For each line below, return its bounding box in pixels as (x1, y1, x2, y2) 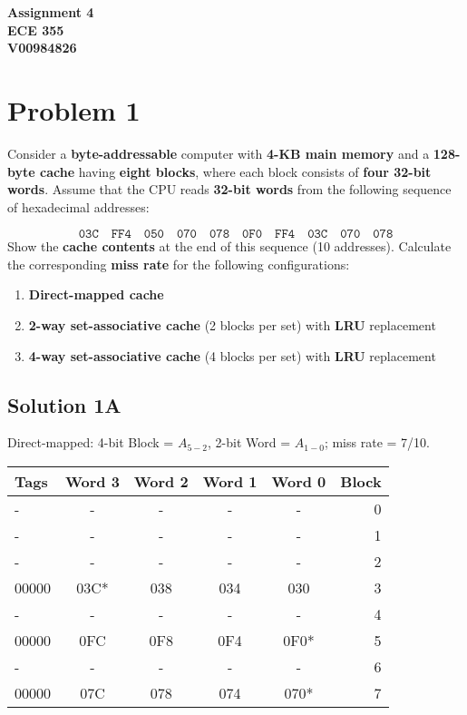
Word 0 (271, 471, 326, 493)
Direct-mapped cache (28, 285, 164, 304)
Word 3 (65, 471, 120, 493)
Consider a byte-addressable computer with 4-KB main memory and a (7, 143, 430, 162)
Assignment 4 (7, 3, 94, 21)
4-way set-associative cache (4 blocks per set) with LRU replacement (28, 346, 436, 365)
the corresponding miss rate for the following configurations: (7, 254, 350, 273)
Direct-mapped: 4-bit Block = (7, 433, 174, 452)
